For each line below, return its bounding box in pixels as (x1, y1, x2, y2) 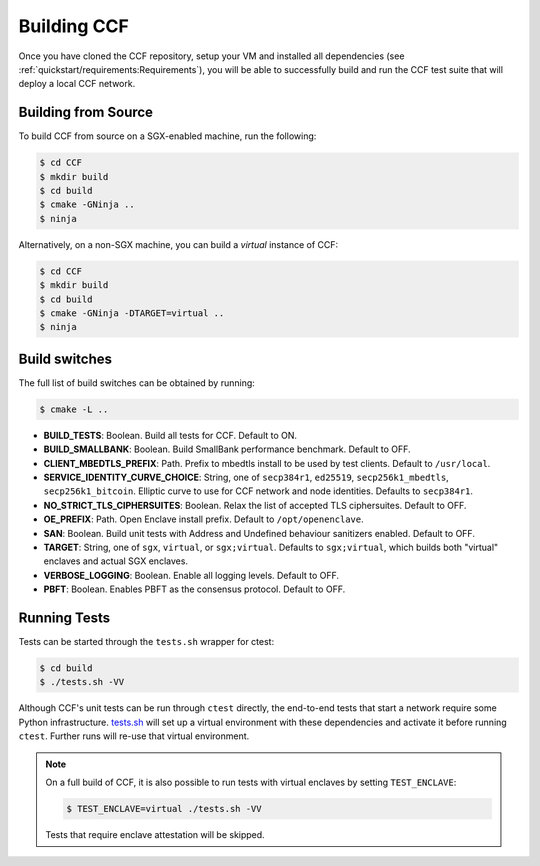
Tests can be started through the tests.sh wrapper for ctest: (18, 635, 275, 647)
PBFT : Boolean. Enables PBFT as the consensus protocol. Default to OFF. (43, 583, 346, 595)
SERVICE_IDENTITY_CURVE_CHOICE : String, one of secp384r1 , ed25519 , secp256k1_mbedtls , (43, 471, 449, 483)
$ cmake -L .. (39, 403, 109, 415)
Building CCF (18, 15, 129, 37)
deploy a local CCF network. (18, 78, 136, 90)
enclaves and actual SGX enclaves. (43, 555, 189, 567)
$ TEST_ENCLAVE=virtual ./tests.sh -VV (66, 803, 262, 814)
